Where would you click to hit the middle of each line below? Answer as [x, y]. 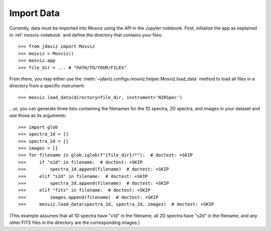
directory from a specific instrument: [47, 86]
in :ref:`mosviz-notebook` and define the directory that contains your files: [86, 35]
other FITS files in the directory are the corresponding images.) [75, 222]
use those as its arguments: [38, 116]
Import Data [35, 13]
